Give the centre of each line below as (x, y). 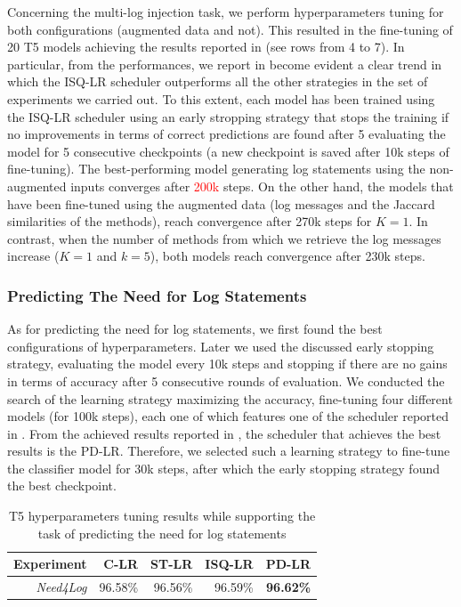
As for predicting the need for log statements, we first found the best (195, 329)
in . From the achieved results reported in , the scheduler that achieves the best (224, 433)
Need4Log (61, 587)
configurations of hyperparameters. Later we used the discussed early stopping (221, 346)
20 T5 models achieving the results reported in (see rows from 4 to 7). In (206, 47)
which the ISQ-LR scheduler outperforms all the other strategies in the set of (218, 81)
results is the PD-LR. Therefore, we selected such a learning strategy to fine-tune (229, 451)
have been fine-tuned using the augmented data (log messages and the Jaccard (221, 203)
